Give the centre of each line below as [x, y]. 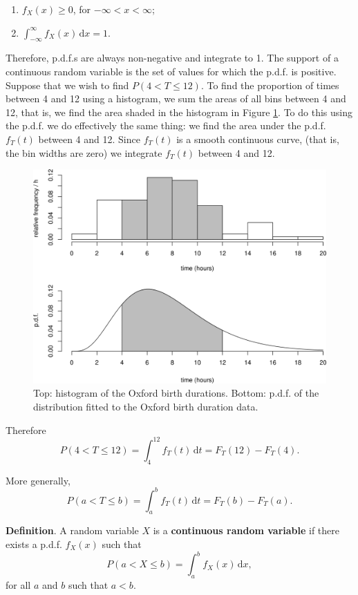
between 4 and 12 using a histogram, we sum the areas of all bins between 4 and [176, 98]
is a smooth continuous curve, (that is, [258, 139]
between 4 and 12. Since [89, 139]
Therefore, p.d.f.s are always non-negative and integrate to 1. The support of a [172, 58]
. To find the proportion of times [270, 85]
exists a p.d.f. [34, 544]
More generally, [38, 480]
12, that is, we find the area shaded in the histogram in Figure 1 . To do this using [179, 112]
